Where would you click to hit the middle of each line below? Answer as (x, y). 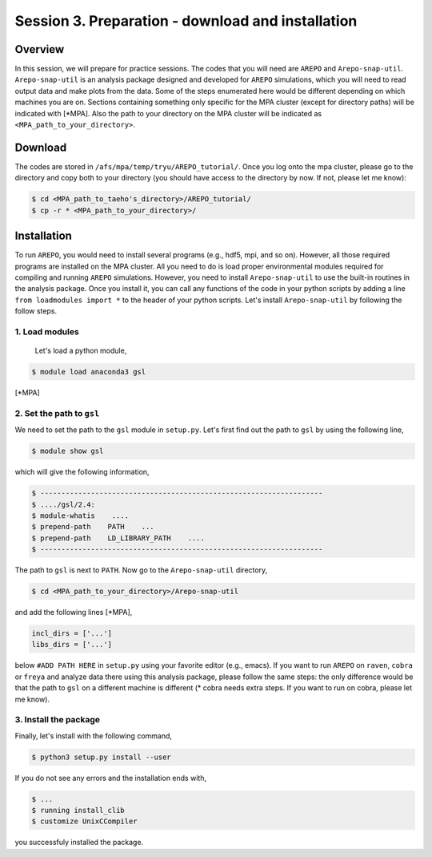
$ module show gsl (68, 451)
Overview (40, 49)
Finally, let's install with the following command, (93, 736)
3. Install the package (57, 720)
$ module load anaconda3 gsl (89, 372)
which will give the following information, (82, 472)
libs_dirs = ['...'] (72, 645)
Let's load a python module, (81, 351)
